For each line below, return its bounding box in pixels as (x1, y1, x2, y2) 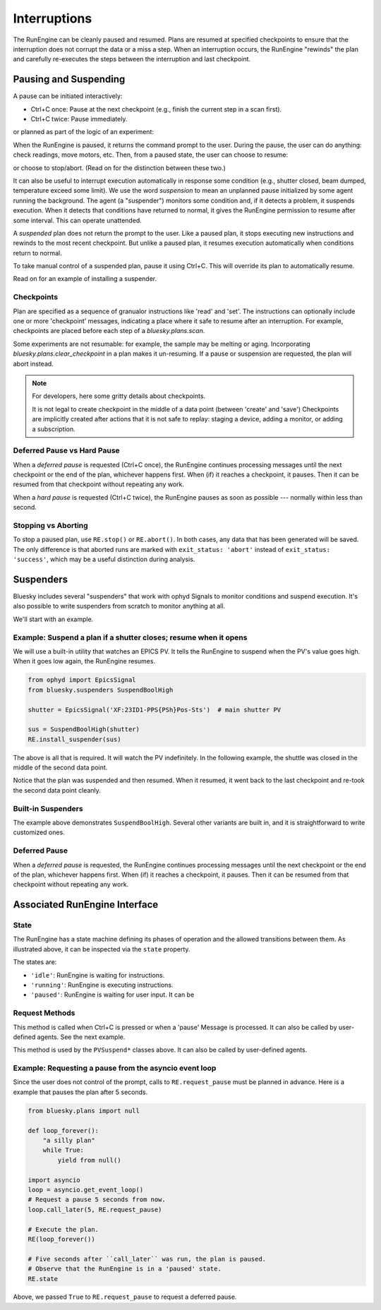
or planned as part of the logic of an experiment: (13, 128, 155, 136)
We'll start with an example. (13, 615, 94, 623)
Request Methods (13, 1008, 75, 1018)
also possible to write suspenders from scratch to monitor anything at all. (13, 602, 226, 611)
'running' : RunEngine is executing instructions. (30, 981, 174, 990)
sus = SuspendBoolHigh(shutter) (28, 726, 140, 733)
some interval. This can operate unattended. (13, 216, 143, 224)
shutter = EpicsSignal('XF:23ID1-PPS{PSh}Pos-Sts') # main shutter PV (28, 706, 282, 714)
